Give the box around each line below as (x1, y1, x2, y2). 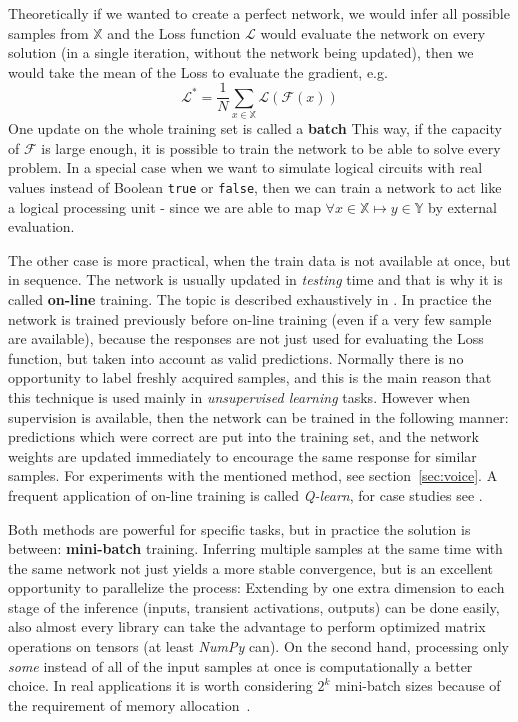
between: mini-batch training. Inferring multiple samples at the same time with (8, 538, 503, 559)
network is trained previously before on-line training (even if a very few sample (8, 308, 492, 329)
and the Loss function (107, 22, 241, 43)
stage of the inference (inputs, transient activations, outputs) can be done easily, (8, 596, 500, 617)
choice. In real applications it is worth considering (8, 675, 313, 696)
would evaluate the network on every (260, 22, 486, 43)
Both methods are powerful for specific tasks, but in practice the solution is (8, 518, 471, 539)
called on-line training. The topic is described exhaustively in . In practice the (8, 288, 492, 309)
